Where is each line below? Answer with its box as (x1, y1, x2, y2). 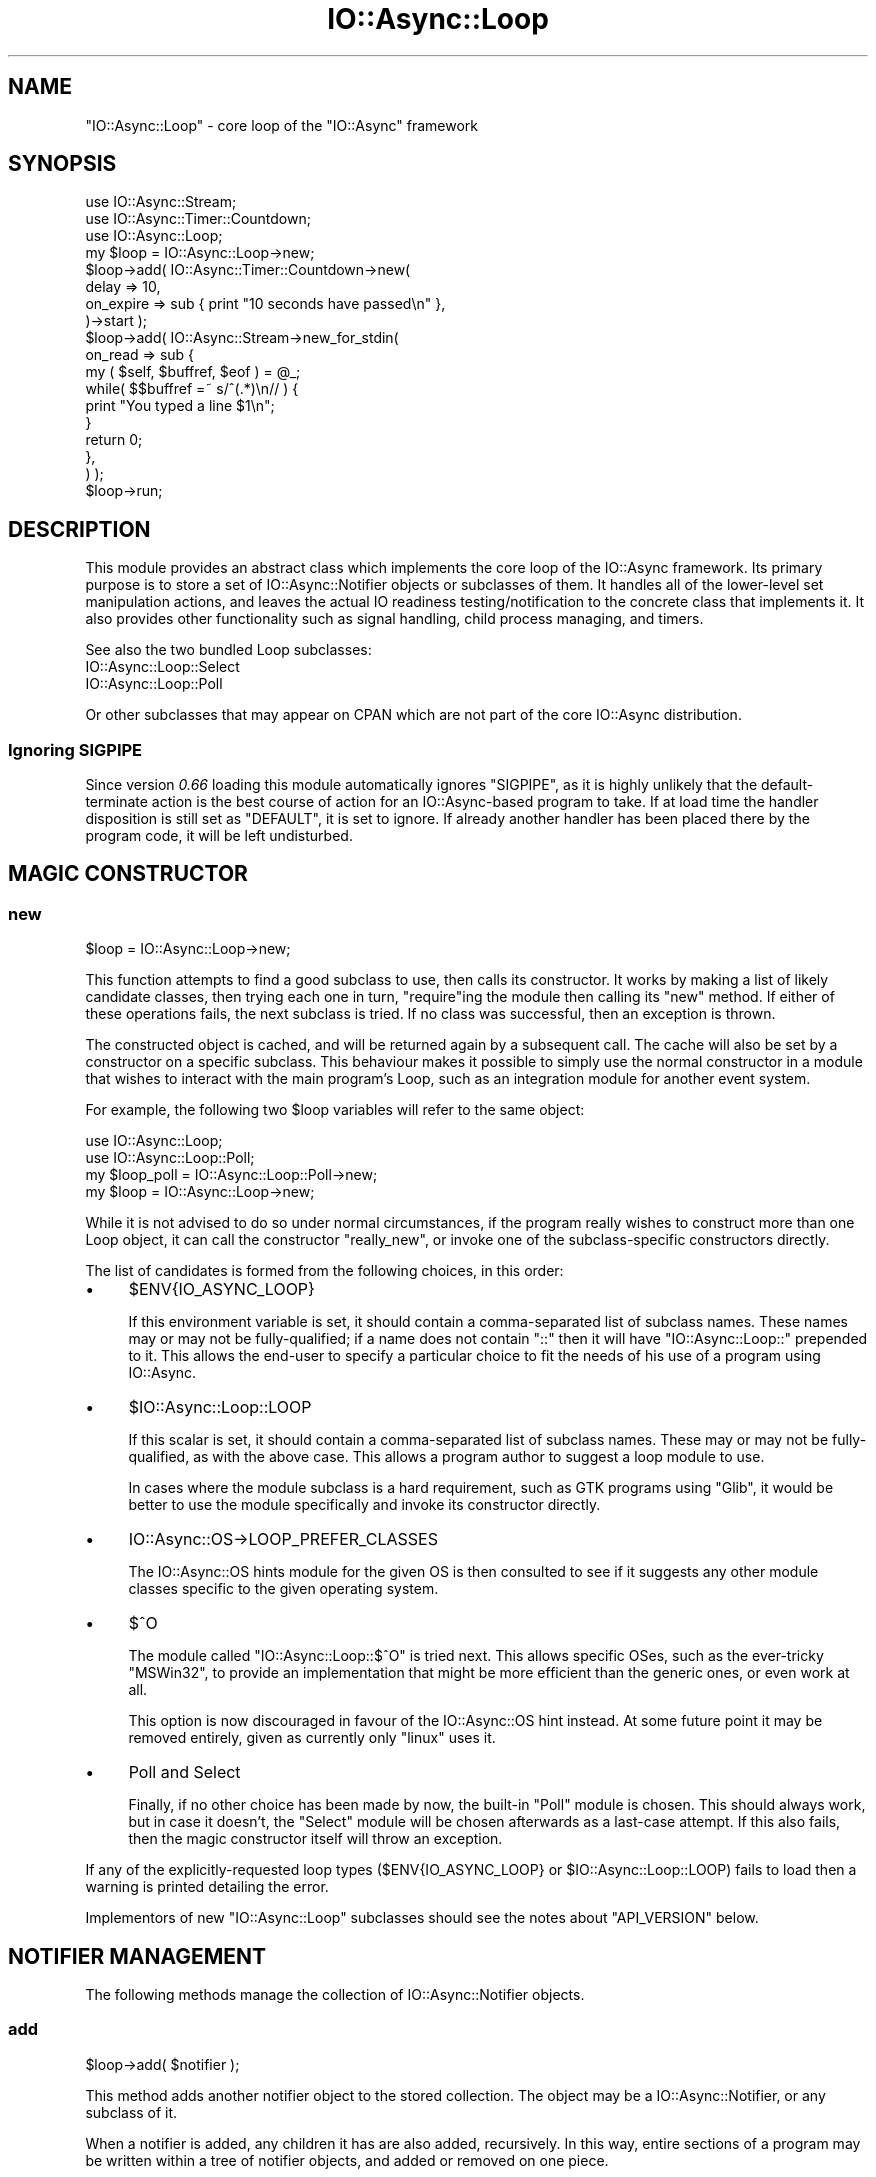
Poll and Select (128, 1762, 241, 1783)
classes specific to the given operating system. (128, 1580, 439, 1598)
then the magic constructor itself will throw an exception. (128, 1830, 503, 1848)
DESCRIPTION (8, 516, 151, 542)
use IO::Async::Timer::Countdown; (85, 210, 311, 228)
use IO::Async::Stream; (85, 193, 237, 211)
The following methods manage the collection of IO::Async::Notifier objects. (85, 1986, 585, 2004)
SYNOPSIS (8, 151, 117, 177)
